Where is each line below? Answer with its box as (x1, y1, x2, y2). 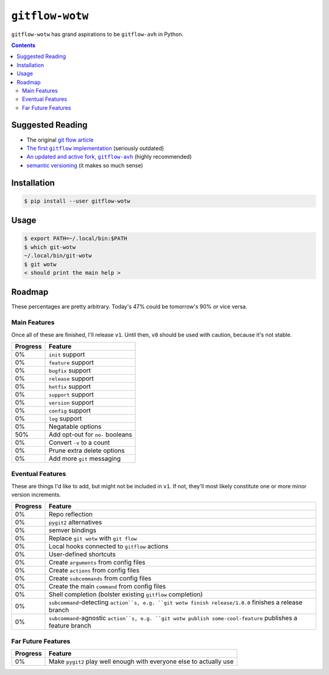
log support (49, 414, 82, 422)
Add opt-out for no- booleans (49, 430, 132, 439)
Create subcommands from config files (49, 574, 152, 583)
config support (49, 406, 91, 414)
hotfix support (49, 382, 91, 391)
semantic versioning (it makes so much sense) (26, 162, 143, 169)
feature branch (49, 621, 91, 630)
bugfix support (49, 366, 91, 375)
